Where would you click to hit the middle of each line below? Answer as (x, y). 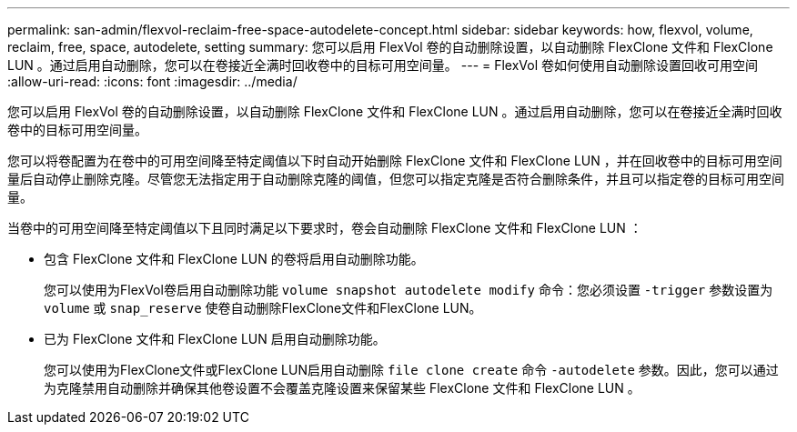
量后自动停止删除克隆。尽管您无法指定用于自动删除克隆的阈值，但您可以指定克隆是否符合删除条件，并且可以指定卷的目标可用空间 (396, 179)
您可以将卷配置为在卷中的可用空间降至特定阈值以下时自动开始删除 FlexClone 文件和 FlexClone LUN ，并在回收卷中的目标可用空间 (395, 161)
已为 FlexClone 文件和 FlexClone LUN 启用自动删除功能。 (215, 339)
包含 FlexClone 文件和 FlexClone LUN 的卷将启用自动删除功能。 (234, 259)
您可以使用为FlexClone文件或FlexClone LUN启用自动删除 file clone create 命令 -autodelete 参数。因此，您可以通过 (411, 370)
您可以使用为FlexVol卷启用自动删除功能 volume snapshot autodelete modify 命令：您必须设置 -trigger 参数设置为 (409, 290)
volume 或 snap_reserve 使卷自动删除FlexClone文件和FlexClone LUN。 (263, 308)
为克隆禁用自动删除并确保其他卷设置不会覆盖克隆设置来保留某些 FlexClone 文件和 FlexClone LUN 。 (342, 388)
